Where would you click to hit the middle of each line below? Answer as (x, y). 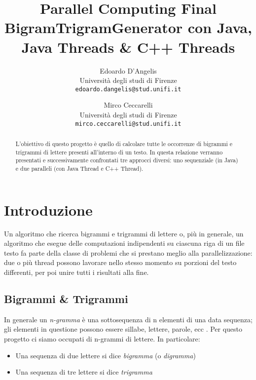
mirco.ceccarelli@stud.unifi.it (128, 124)
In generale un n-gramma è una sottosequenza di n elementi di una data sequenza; (128, 319)
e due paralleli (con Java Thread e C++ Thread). (79, 168)
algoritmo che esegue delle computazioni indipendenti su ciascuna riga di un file (124, 243)
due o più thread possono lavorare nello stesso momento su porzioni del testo (120, 262)
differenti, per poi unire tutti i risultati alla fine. (76, 272)
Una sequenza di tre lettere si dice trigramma (84, 372)
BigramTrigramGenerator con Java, (128, 27)
